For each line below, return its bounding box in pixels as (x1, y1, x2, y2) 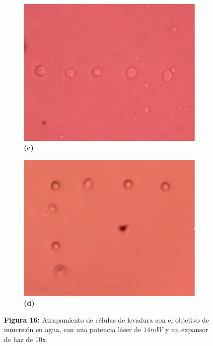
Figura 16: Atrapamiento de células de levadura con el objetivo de (4, 314, 209, 325)
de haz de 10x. (4, 334, 48, 344)
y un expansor (165, 324, 209, 335)
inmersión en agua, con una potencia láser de (4, 324, 141, 335)
